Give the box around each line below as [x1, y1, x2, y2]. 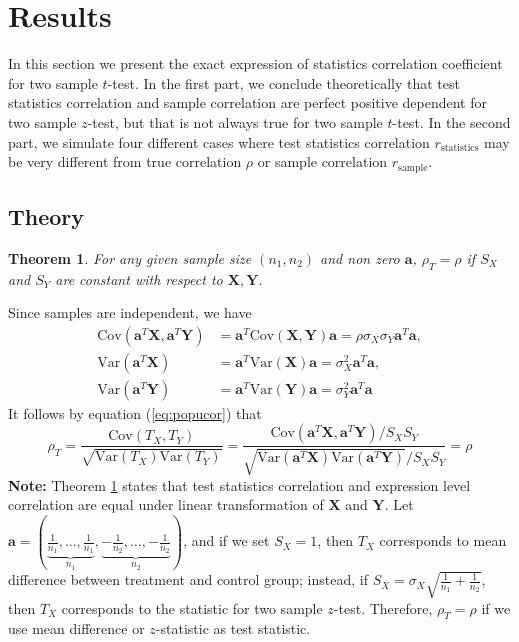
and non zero [320, 247, 400, 268]
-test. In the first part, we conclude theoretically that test [107, 72, 460, 93]
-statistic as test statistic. [155, 618, 311, 639]
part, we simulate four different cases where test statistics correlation [8, 131, 430, 152]
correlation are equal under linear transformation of [8, 494, 324, 515]
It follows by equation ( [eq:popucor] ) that [8, 402, 262, 423]
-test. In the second [392, 111, 511, 132]
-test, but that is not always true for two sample [87, 111, 383, 132]
